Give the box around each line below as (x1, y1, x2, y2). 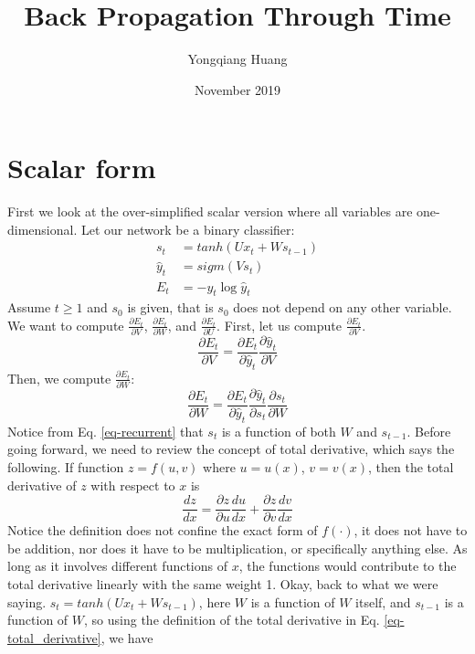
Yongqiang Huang (187, 49, 288, 69)
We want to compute (7, 315, 124, 334)
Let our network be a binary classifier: (80, 219, 295, 238)
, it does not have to (354, 521, 468, 540)
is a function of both (221, 421, 336, 440)
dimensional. (7, 219, 78, 238)
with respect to (90, 475, 175, 494)
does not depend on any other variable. (233, 298, 452, 317)
